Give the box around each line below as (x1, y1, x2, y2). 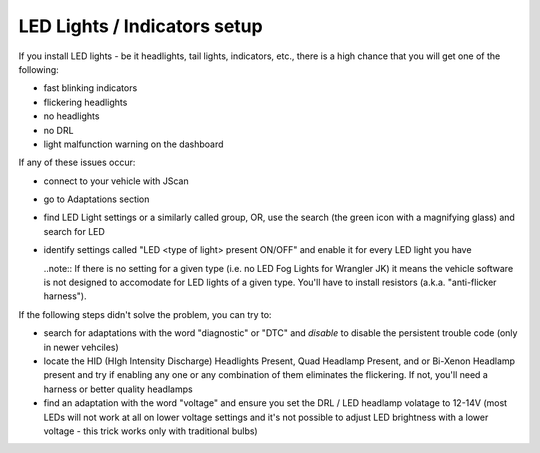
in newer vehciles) (43, 341, 119, 353)
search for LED (43, 225, 105, 237)
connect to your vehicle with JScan (43, 175, 189, 187)
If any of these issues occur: (18, 156, 136, 169)
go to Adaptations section (43, 193, 150, 205)
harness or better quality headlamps (43, 383, 194, 395)
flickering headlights (43, 96, 128, 108)
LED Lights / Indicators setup (18, 15, 264, 37)
